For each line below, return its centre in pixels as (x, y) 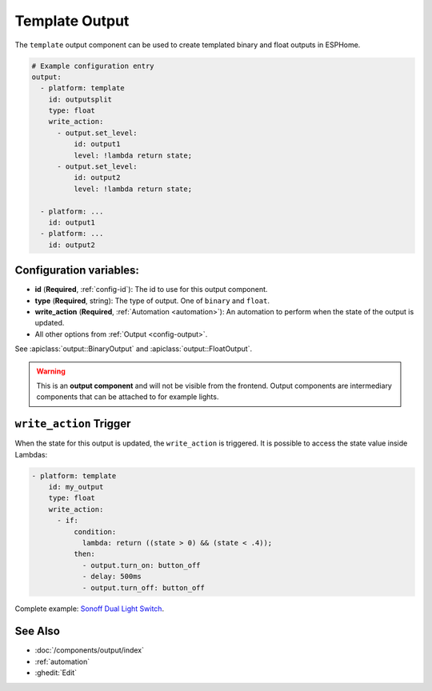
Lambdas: (31, 454)
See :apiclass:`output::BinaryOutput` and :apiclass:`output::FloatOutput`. (133, 349)
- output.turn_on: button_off (141, 565)
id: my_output (76, 487)
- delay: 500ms (112, 577)
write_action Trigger (73, 424)
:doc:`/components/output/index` (89, 650)
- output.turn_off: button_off (144, 587)
